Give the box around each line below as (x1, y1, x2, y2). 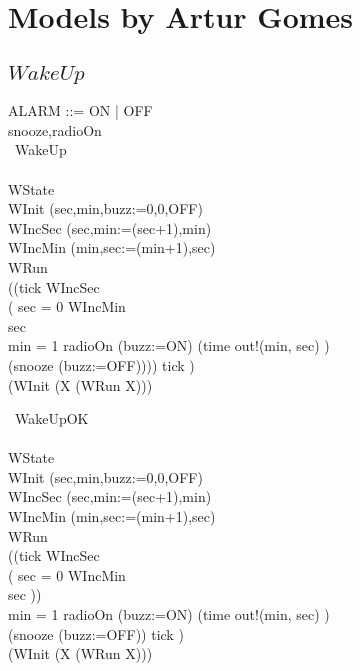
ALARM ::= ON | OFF (8, 100, 153, 121)
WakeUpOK (14, 408, 89, 429)
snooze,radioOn (8, 119, 102, 140)
